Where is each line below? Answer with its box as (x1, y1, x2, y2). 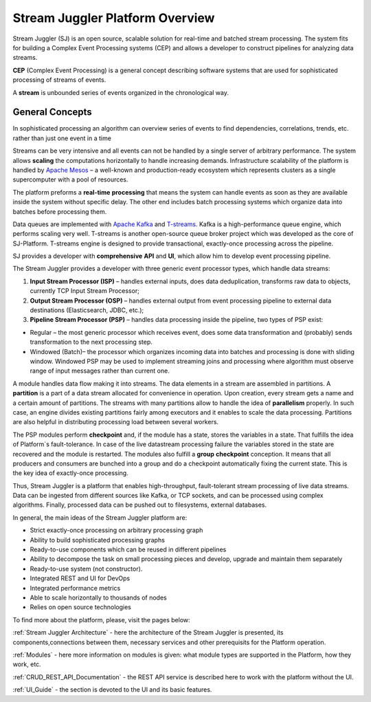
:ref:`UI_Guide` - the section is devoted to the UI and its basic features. (12, 685, 212, 694)
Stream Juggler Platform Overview (12, 10, 215, 25)
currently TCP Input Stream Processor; (30, 287, 140, 295)
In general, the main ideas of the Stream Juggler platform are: (12, 513, 188, 522)
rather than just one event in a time (12, 134, 111, 142)
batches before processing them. (12, 207, 107, 216)
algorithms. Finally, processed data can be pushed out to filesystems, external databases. (12, 501, 267, 509)
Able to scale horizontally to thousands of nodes (30, 593, 168, 602)
